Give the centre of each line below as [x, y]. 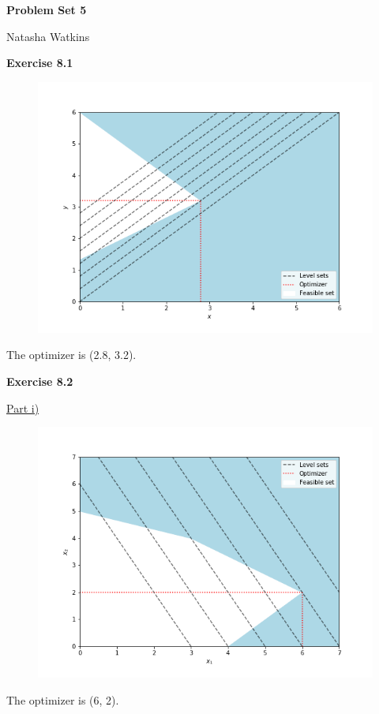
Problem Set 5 [47, 9]
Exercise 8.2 [40, 381]
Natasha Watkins [48, 36]
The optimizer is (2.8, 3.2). [71, 355]
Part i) [23, 407]
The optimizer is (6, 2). [63, 699]
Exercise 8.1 [40, 63]
